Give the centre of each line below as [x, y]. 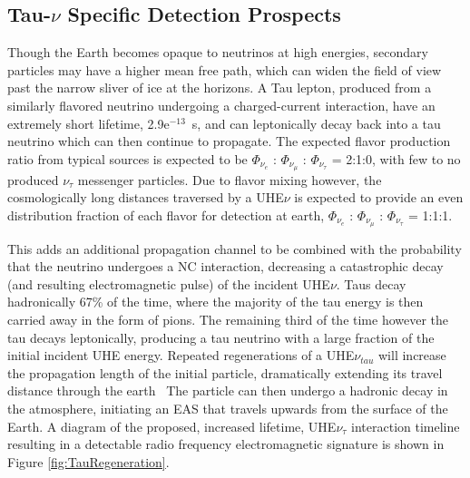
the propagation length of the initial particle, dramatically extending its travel [225, 372]
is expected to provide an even [379, 197]
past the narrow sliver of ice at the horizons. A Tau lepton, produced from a [220, 88]
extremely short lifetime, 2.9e [88, 123]
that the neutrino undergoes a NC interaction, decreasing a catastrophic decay [225, 266]
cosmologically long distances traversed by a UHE [146, 197]
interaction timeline [406, 426]
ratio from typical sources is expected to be [127, 158]
